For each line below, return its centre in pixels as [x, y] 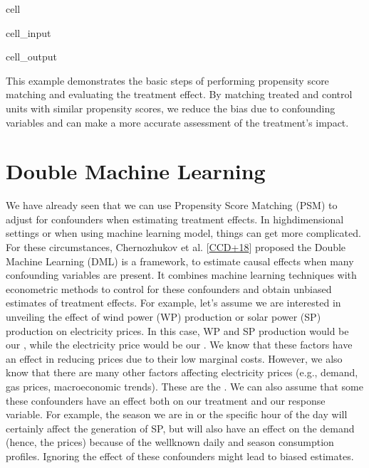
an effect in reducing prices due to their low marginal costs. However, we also [174, 358]
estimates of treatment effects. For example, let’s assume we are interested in [173, 303]
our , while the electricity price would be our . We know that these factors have [179, 345]
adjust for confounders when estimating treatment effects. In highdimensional [175, 219]
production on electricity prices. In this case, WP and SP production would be [177, 330]
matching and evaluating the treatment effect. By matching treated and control [179, 94]
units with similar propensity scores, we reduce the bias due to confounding [171, 108]
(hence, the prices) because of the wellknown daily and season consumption [170, 442]
